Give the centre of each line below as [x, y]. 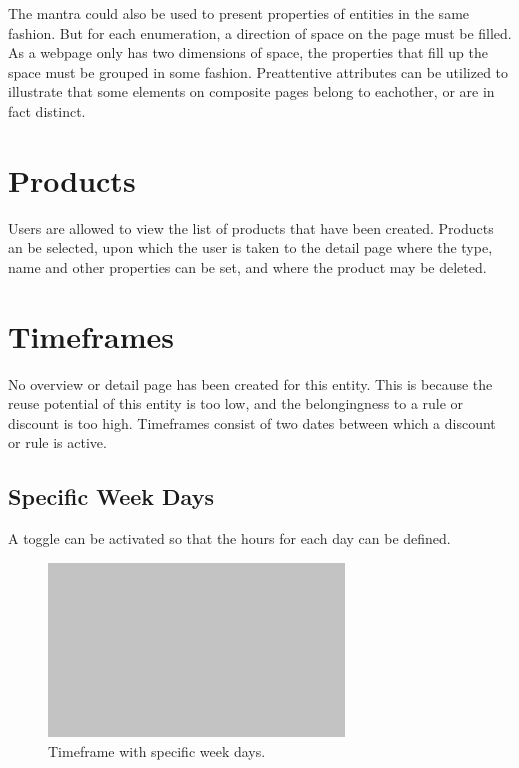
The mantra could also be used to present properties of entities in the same [239, 13]
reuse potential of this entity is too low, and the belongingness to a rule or [236, 403]
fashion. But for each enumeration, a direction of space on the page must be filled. [260, 32]
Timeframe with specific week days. [157, 750]
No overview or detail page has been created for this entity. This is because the [250, 383]
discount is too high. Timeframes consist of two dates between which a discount [252, 422]
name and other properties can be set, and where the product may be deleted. [247, 266]
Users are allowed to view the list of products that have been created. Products [251, 227]
